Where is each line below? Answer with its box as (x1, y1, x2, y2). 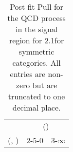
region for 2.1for (9, 35, 64, 46)
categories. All (12, 57, 61, 68)
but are (32, 79, 57, 91)
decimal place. (12, 102, 61, 113)
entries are (10, 68, 46, 79)
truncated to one (8, 91, 65, 102)
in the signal (15, 23, 58, 35)
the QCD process (7, 12, 66, 23)
